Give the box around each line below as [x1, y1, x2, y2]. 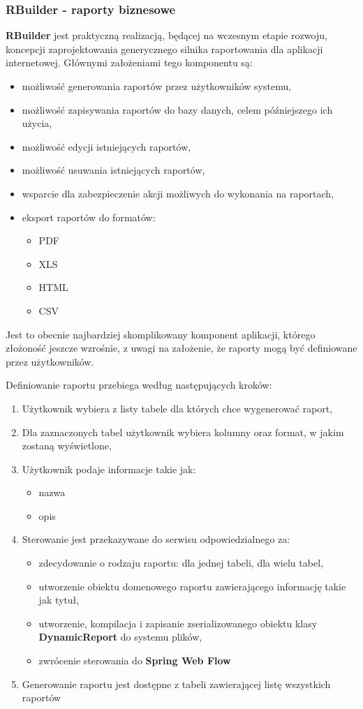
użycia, [22, 116, 52, 130]
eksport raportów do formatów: [22, 209, 156, 224]
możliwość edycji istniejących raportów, [22, 139, 191, 154]
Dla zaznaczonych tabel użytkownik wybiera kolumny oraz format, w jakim [22, 424, 344, 439]
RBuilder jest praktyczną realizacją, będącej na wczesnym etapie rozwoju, [6, 28, 327, 43]
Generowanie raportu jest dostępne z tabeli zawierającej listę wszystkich [22, 676, 331, 691]
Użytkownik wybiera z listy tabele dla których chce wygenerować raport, [22, 401, 333, 415]
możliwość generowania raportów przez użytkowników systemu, [22, 79, 292, 93]
